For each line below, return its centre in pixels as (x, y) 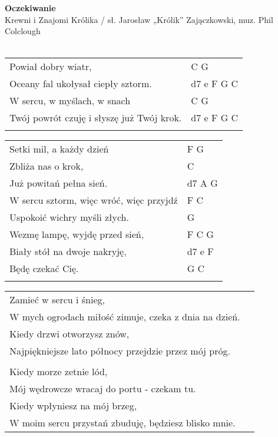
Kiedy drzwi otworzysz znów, (69, 334)
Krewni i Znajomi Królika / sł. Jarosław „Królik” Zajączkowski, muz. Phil (139, 19)
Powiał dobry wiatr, (51, 67)
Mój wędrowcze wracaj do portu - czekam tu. (103, 389)
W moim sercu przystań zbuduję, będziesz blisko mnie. (123, 423)
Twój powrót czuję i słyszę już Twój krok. (96, 118)
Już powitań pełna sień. (59, 183)
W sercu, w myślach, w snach (70, 101)
